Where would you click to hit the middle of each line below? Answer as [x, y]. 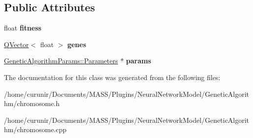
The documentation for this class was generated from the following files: [112, 77]
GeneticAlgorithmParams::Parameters [61, 61]
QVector [16, 44]
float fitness [23, 28]
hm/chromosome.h [32, 103]
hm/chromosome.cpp [35, 129]
